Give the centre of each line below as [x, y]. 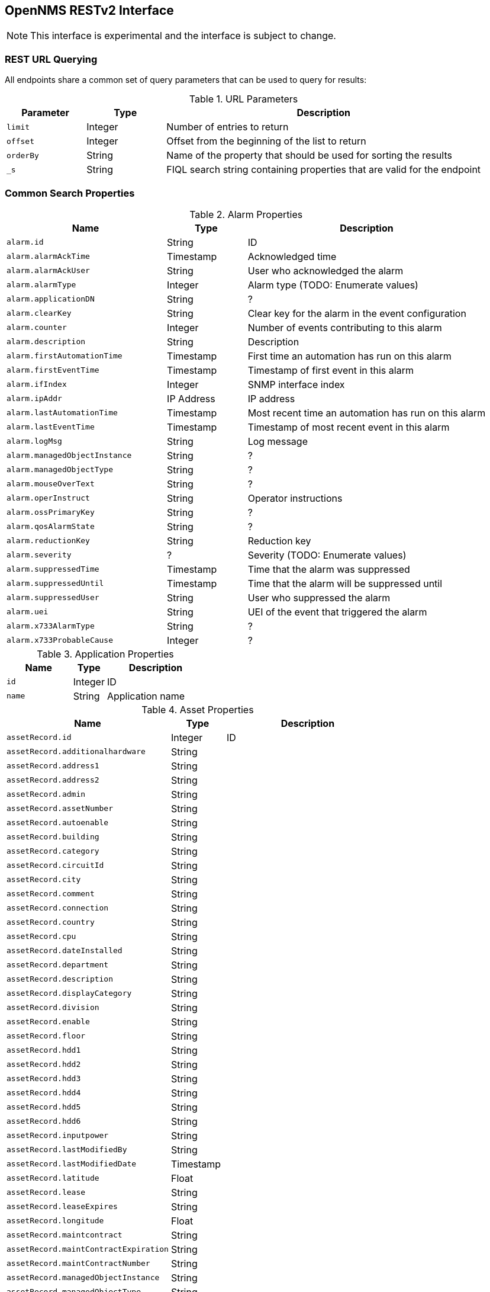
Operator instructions [295, 498]
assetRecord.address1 [53, 766]
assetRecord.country [51, 922]
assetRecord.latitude [53, 1178]
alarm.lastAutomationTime [62, 413]
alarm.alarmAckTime [48, 257]
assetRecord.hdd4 [44, 1093]
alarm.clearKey [39, 313]
